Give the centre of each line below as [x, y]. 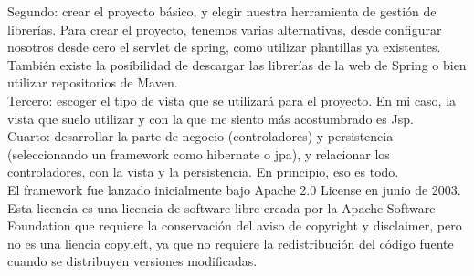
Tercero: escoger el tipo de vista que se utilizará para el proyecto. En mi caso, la [232, 100]
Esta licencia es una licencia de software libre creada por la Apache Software [221, 207]
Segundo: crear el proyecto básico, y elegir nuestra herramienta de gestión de [222, 11]
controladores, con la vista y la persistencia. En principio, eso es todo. [203, 172]
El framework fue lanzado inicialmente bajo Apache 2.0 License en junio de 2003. [234, 189]
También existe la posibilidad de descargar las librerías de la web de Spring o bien [237, 64]
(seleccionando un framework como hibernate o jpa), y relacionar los [199, 153]
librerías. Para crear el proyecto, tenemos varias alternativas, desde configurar [225, 29]
